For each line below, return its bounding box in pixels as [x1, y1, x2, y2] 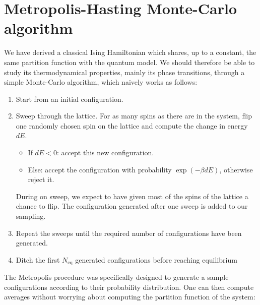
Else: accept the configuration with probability [28, 164, 172, 174]
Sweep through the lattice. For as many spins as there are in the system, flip [16, 110, 252, 121]
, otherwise [219, 164, 253, 174]
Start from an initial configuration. [16, 93, 123, 104]
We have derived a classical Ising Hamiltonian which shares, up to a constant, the [4, 47, 256, 57]
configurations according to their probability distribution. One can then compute [4, 281, 254, 292]
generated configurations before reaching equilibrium [75, 254, 237, 265]
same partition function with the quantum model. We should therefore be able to [4, 56, 255, 67]
